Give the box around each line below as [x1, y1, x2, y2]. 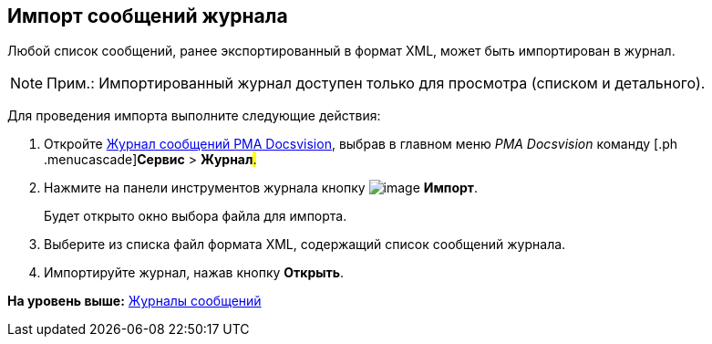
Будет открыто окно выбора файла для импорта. [44, 208, 347, 224]
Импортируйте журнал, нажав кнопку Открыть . [44, 265, 345, 281]
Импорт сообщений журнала [7, 5, 288, 27]
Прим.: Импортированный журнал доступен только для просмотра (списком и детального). [46, 74, 706, 93]
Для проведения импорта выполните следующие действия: [7, 108, 381, 124]
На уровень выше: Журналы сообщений [7, 293, 262, 309]
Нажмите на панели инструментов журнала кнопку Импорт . [44, 180, 478, 196]
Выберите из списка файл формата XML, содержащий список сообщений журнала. [44, 236, 566, 253]
